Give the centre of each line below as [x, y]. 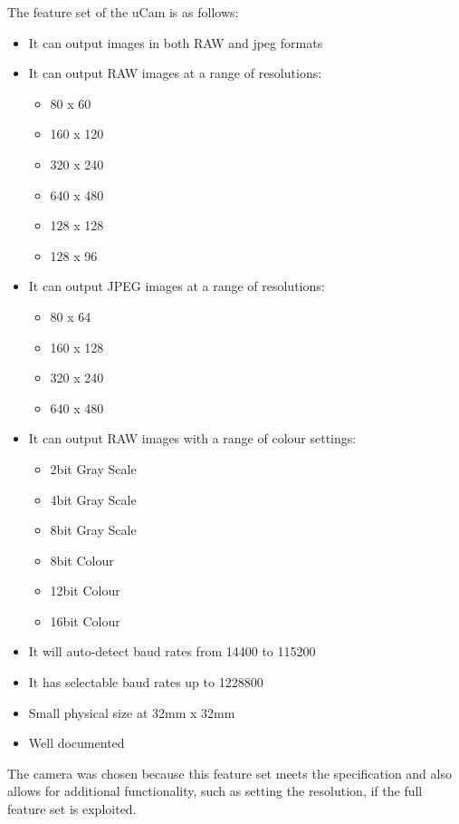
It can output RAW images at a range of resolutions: [175, 73]
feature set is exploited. [72, 809]
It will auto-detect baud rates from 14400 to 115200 [172, 651]
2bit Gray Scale [93, 468]
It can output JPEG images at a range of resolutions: [177, 286]
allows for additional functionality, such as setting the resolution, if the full [215, 791]
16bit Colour [85, 620]
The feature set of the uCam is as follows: [123, 12]
